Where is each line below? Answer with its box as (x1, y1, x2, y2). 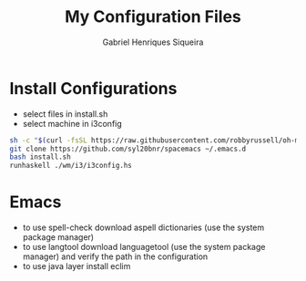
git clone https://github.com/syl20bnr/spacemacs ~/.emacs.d (9, 144, 247, 153)
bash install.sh (9, 152, 71, 161)
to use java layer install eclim (22, 261, 131, 272)
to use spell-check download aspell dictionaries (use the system (22, 222, 265, 234)
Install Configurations (9, 78, 178, 99)
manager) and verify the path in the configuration (22, 251, 209, 262)
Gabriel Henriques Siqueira (102, 36, 204, 47)
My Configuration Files (65, 6, 241, 27)
